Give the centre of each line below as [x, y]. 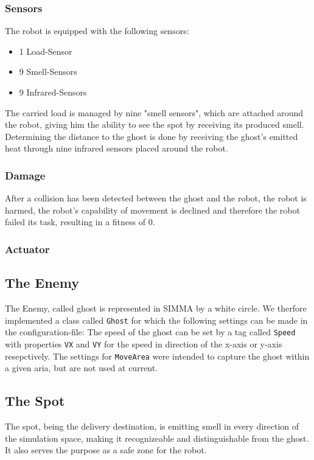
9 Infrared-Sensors [53, 92]
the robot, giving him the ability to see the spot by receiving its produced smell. [155, 124]
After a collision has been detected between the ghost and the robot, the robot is [156, 198]
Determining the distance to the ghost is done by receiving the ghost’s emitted [152, 136]
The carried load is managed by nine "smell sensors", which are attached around [154, 112]
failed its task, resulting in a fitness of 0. [80, 222]
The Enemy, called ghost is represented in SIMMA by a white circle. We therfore [156, 308]
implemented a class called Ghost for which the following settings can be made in [156, 320]
